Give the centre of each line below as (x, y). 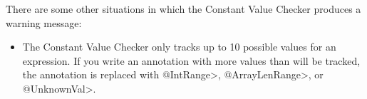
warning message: (44, 22)
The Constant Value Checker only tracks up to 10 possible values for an (179, 47)
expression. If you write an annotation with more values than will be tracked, (191, 60)
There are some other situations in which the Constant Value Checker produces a (183, 9)
